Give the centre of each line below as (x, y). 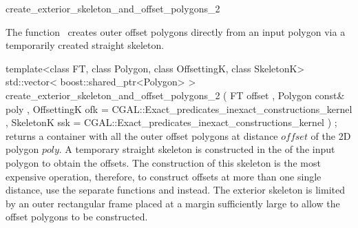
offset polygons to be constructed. (77, 217)
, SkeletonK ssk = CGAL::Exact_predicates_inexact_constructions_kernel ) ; (171, 122)
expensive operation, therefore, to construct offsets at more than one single (164, 176)
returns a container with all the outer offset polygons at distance (142, 135)
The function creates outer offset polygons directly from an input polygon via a (176, 31)
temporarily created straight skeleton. (85, 45)
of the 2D (331, 135)
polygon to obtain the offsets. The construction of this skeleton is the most (163, 162)
